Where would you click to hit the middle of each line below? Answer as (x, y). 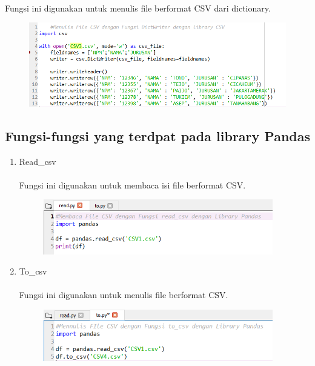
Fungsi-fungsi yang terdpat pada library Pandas (157, 135)
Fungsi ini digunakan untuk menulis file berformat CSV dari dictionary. (138, 8)
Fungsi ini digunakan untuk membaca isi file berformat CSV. (132, 185)
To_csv (33, 271)
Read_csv (38, 161)
